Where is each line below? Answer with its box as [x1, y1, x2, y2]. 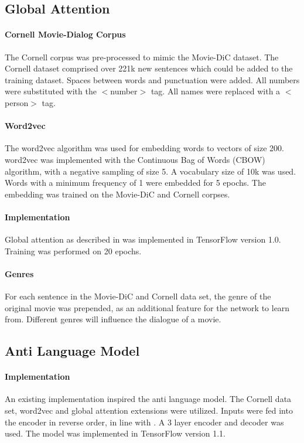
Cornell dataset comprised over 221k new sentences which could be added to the [5, 62, 293, 74]
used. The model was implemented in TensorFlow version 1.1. [5, 427, 226, 439]
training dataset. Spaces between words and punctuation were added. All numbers [5, 73, 300, 86]
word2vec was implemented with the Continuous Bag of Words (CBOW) [5, 153, 265, 165]
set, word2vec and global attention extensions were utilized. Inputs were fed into [5, 404, 293, 417]
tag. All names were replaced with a [151, 85, 281, 97]
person [5, 96, 29, 108]
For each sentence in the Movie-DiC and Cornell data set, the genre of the [5, 290, 271, 302]
